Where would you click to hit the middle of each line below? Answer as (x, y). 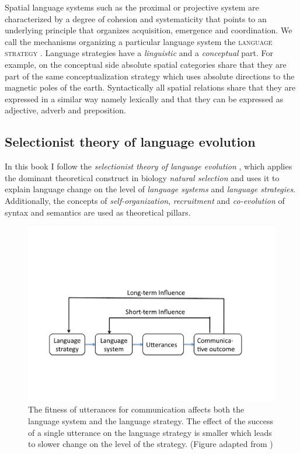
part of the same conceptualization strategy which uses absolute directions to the (150, 76)
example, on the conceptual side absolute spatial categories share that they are (146, 64)
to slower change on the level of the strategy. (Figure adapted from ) (151, 444)
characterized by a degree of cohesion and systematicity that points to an (136, 18)
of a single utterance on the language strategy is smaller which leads (150, 432)
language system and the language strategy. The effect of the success (151, 420)
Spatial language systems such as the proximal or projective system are (132, 7)
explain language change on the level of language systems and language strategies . (150, 189)
